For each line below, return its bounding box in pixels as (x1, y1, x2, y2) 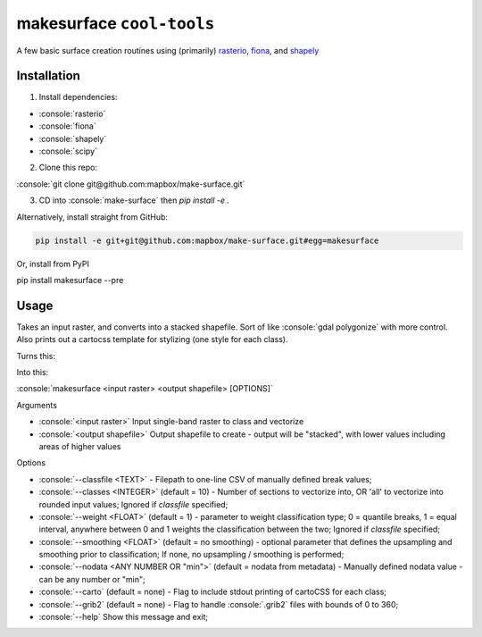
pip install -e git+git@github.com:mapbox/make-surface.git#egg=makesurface (35, 235, 379, 246)
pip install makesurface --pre (16, 274, 124, 285)
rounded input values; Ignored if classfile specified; (38, 499, 229, 509)
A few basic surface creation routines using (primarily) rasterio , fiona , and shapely (16, 45, 320, 55)
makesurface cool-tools (16, 13, 215, 33)
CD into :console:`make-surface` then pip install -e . (38, 195, 230, 205)
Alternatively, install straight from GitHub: (16, 211, 169, 222)
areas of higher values (38, 440, 121, 451)
